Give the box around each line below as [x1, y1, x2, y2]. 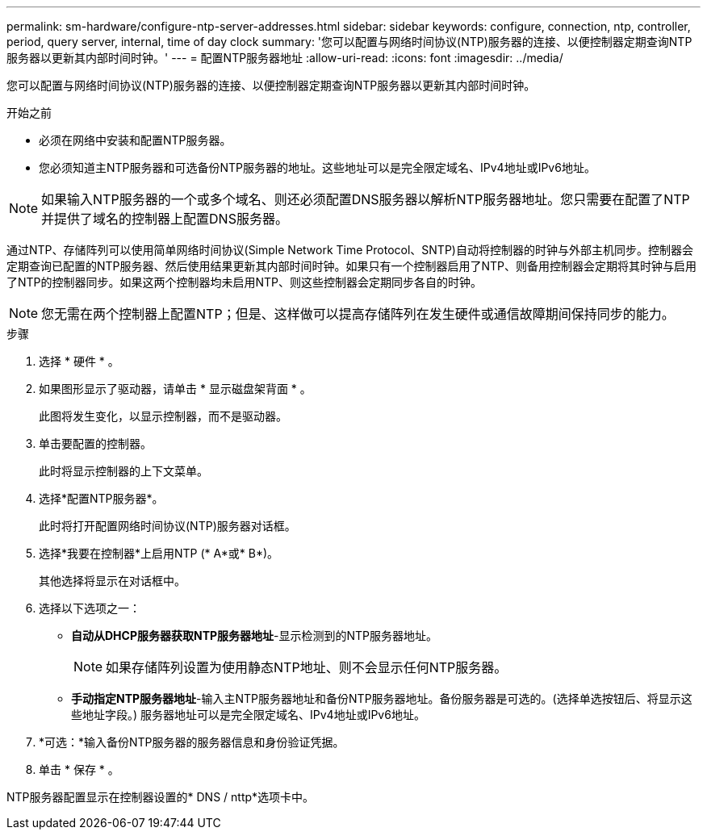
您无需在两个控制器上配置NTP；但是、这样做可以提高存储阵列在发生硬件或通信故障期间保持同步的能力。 [41, 306, 675, 322]
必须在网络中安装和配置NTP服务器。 [39, 133, 232, 147]
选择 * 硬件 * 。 [39, 354, 119, 368]
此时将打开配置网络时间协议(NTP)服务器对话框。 [39, 519, 296, 533]
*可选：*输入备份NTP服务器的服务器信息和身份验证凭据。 [39, 735, 345, 749]
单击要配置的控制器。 [39, 437, 152, 450]
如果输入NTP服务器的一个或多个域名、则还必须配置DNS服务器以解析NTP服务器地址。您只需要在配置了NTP [41, 191, 690, 207]
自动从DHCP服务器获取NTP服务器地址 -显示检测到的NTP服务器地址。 [71, 629, 438, 642]
